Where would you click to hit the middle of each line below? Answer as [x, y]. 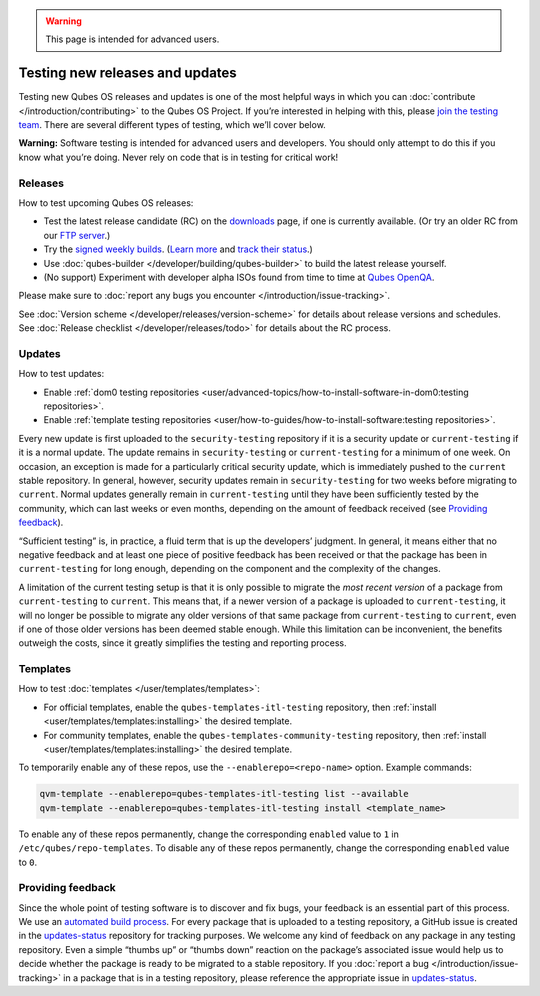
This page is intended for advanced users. [132, 39]
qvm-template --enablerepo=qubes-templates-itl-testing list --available [224, 794]
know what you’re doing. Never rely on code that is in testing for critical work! [178, 157]
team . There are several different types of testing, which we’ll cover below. [172, 125]
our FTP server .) [77, 235]
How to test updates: [61, 374]
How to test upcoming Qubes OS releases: [106, 203]
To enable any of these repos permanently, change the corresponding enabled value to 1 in [208, 834]
